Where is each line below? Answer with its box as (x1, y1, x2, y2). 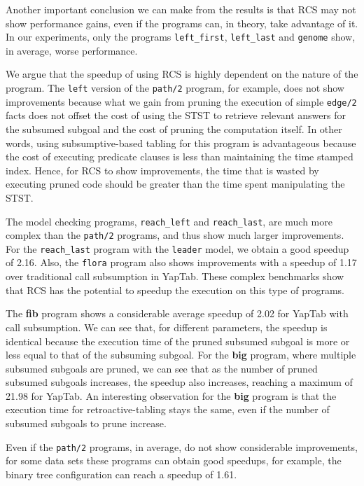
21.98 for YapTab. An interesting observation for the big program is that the (6, 388, 337, 403)
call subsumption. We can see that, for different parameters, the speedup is (6, 319, 328, 334)
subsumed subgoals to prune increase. (6, 416, 167, 431)
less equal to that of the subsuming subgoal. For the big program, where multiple (6, 347, 356, 362)
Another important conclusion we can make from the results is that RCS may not (6, 2, 356, 16)
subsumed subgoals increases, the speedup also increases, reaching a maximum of (6, 375, 353, 389)
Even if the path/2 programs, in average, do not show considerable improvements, (6, 439, 358, 454)
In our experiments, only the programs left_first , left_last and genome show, (6, 29, 356, 44)
